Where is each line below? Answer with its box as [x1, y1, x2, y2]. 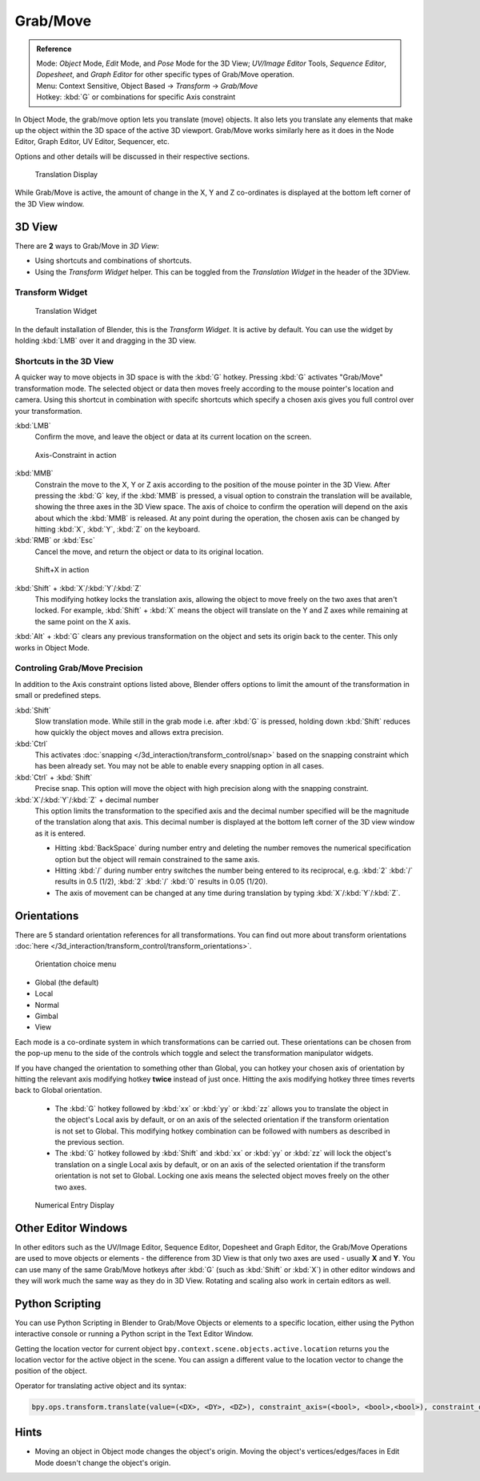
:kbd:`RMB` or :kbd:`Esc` [14, 536, 96, 545]
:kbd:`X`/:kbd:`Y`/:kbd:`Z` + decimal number [14, 795, 159, 805]
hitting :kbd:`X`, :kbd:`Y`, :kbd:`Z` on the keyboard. [34, 524, 200, 534]
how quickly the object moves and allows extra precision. [34, 728, 224, 737]
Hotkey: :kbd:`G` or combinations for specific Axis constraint [36, 92, 236, 102]
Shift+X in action [34, 565, 90, 575]
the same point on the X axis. [34, 616, 131, 626]
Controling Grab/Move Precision [14, 663, 143, 674]
